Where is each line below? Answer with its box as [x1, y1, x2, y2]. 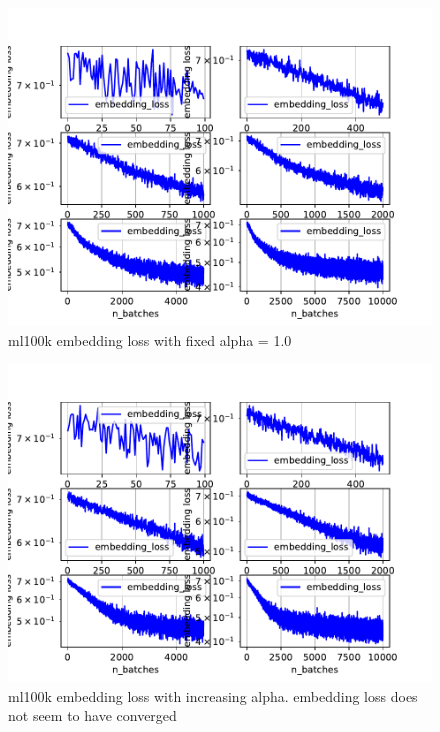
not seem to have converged [8, 705, 177, 726]
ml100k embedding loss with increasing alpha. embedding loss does [8, 685, 418, 706]
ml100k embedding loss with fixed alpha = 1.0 [8, 329, 292, 350]
